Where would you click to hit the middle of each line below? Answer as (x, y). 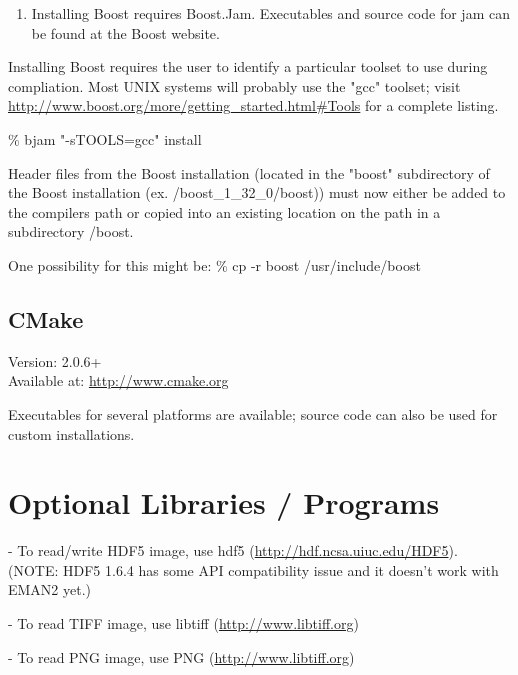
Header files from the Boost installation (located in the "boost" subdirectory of (249, 172)
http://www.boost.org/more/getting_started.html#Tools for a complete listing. (253, 105)
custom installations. (71, 433)
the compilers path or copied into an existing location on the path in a (224, 211)
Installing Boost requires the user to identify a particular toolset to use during (248, 66)
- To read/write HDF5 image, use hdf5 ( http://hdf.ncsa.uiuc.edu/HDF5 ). (233, 550)
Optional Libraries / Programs (224, 502)
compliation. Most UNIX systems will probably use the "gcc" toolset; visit (234, 85)
